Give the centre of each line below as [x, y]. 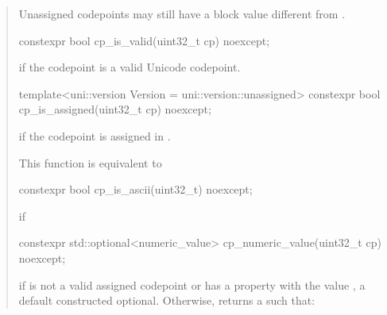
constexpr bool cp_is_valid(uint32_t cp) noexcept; [144, 40]
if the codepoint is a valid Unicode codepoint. [130, 67]
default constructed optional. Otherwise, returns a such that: [167, 300]
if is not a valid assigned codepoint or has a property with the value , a [192, 284]
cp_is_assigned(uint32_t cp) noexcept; [115, 109]
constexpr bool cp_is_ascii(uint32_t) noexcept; [135, 189]
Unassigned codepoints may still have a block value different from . [182, 13]
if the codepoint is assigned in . [95, 135]
